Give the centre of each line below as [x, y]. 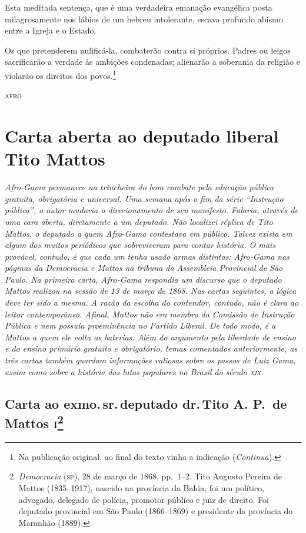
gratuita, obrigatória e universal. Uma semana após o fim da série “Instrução [144, 198]
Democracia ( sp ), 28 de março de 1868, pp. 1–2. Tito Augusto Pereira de [150, 476]
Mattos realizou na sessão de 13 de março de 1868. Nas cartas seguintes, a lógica [151, 291]
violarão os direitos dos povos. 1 [61, 74]
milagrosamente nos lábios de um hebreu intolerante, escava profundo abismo [144, 19]
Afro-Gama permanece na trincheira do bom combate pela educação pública [139, 187]
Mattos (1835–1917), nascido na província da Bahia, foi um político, [142, 488]
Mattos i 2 [34, 422]
